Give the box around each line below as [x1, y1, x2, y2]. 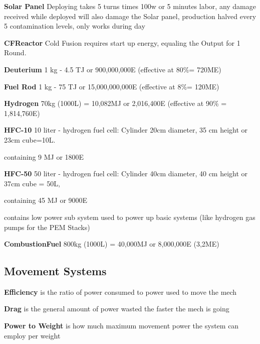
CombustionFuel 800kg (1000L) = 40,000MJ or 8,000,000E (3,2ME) [4, 239, 219, 249]
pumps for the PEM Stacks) [4, 221, 90, 232]
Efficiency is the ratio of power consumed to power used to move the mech [4, 286, 237, 297]
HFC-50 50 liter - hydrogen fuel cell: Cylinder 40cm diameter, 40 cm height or [4, 168, 248, 179]
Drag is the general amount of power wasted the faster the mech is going [4, 303, 229, 314]
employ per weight [4, 330, 61, 340]
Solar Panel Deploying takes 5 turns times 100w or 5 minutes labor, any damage [4, 1, 256, 11]
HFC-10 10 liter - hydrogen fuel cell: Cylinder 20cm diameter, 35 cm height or [4, 125, 248, 135]
